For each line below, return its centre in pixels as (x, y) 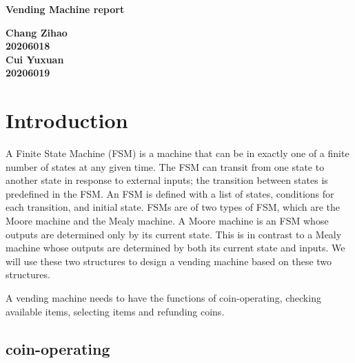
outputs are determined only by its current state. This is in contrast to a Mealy (174, 234)
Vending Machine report (65, 9)
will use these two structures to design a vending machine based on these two (169, 261)
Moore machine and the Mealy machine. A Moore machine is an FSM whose (167, 221)
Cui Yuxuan (35, 59)
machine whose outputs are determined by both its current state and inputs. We (175, 248)
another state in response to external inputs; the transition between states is (167, 180)
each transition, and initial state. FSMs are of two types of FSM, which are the (173, 207)
